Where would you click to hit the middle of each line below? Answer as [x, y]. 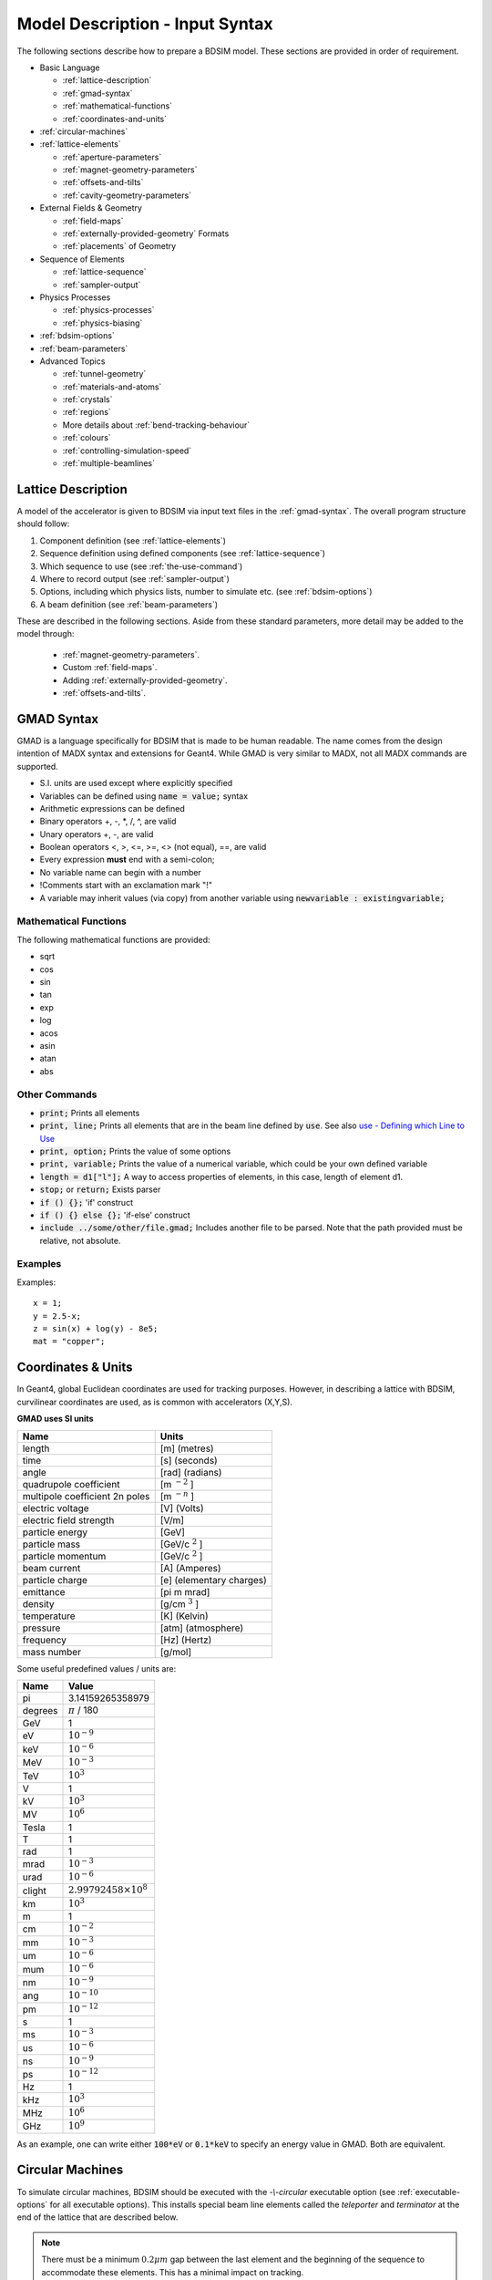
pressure [41, 1628]
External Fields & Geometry [91, 208]
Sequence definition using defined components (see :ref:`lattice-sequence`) [183, 554]
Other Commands [57, 1094]
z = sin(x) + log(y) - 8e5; [96, 1329]
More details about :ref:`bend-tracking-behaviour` [156, 425]
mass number [52, 1652]
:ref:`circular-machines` [84, 131]
